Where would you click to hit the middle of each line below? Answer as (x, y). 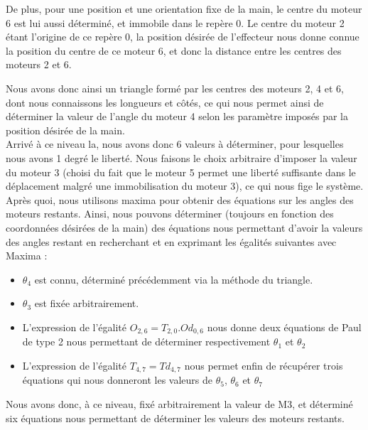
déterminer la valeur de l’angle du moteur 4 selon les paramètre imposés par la (177, 116)
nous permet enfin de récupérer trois (264, 365)
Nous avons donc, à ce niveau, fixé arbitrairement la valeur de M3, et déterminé (179, 403)
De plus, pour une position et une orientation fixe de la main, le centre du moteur (184, 9)
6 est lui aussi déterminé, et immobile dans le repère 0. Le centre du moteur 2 (175, 22)
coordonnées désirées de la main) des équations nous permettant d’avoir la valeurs (184, 227)
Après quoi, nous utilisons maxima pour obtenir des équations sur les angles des (180, 199)
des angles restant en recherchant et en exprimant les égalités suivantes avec (171, 241)
